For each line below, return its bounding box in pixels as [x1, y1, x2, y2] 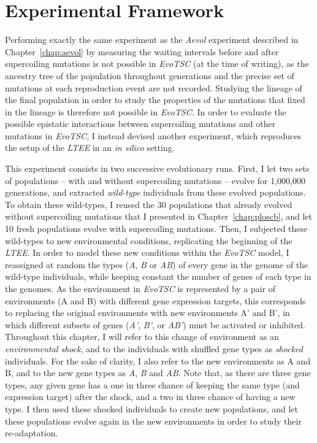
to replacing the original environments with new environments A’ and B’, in [5, 306, 290, 319]
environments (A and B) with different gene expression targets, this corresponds [5, 294, 306, 307]
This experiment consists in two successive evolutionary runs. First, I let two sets [5, 162, 310, 175]
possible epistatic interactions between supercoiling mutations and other [5, 117, 276, 130]
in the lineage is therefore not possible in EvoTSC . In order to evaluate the [5, 105, 286, 118]
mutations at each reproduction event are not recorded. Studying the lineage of [5, 81, 302, 94]
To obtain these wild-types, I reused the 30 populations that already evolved [5, 198, 292, 210]
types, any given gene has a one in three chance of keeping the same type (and [5, 378, 300, 391]
